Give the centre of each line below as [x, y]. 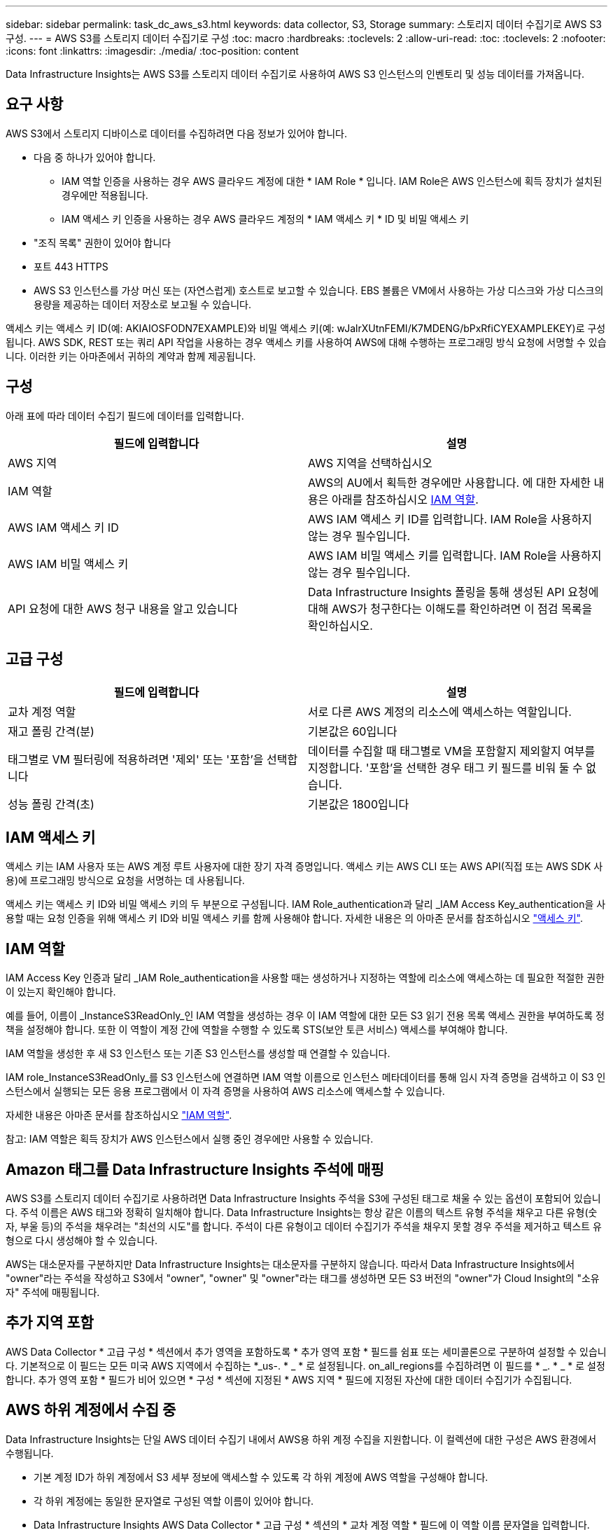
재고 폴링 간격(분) [51, 731]
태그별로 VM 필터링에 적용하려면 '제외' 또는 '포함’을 [136, 759]
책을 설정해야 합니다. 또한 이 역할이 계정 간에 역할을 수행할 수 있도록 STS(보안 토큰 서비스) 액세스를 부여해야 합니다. [257, 1030]
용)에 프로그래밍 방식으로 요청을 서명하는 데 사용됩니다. [125, 881]
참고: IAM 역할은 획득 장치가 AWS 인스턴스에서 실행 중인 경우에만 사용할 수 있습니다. [190, 1139]
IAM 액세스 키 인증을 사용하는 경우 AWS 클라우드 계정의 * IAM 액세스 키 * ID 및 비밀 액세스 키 [265, 219]
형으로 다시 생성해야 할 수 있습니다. [82, 1241]
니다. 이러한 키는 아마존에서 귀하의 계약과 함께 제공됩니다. [131, 356]
